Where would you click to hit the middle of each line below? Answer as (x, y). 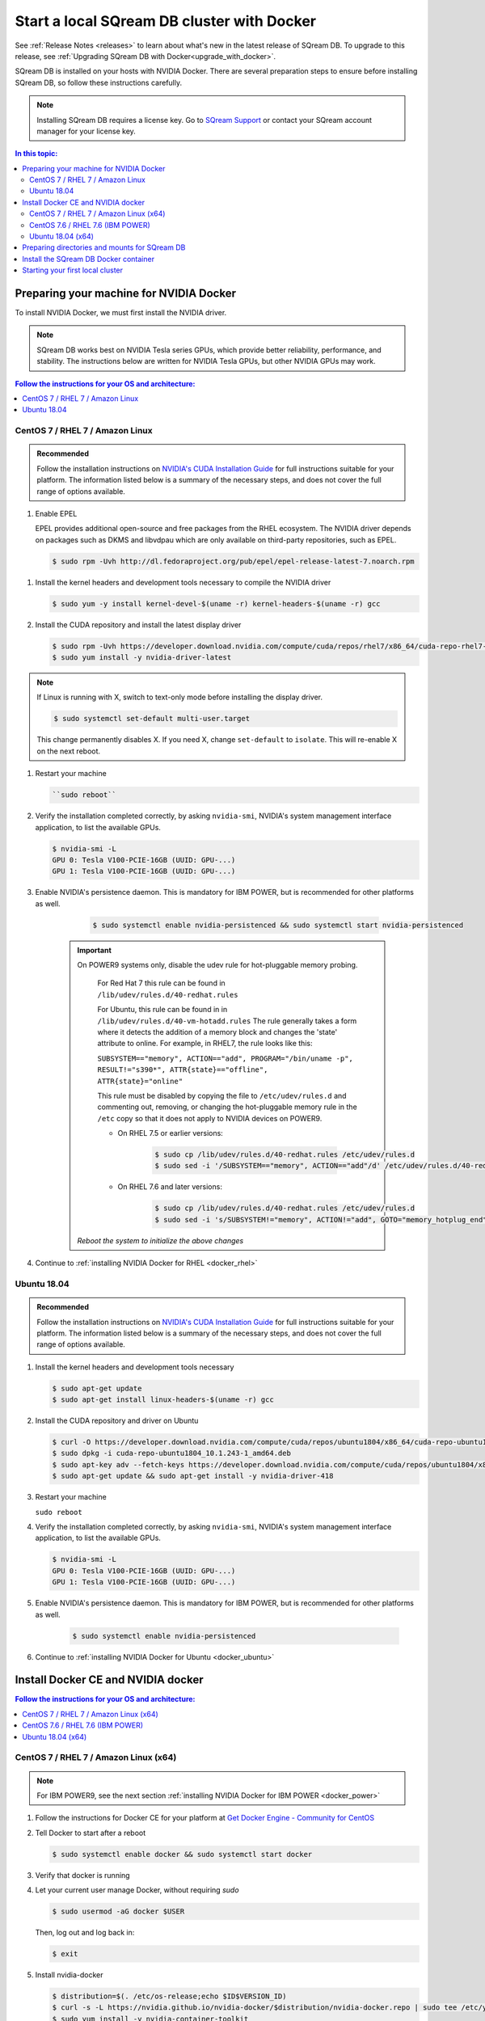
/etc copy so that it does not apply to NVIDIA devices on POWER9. (210, 1118)
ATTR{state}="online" (140, 1081)
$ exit (65, 1954)
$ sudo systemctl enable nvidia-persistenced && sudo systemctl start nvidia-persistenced (278, 925)
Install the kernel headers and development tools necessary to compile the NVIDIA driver (183, 582)
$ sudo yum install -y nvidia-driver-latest (142, 658)
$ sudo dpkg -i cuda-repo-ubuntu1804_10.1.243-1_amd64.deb (171, 1454)
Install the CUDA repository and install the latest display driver (138, 624)
